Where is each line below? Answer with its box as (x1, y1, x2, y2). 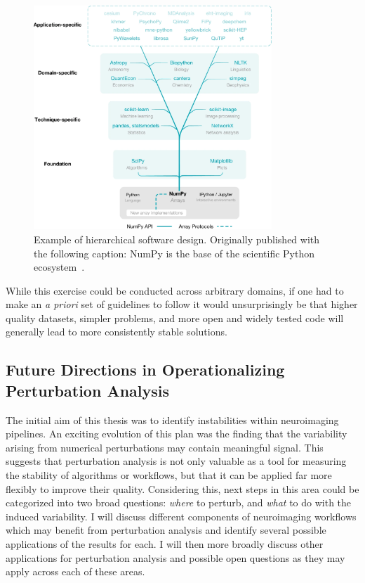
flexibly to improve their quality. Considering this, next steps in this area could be (6, 481, 359, 496)
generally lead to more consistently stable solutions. (6, 324, 227, 339)
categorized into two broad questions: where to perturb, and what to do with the (6, 495, 352, 510)
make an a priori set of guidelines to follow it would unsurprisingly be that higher (6, 297, 358, 312)
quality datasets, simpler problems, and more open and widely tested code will (6, 310, 344, 325)
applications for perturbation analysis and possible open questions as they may (6, 550, 345, 565)
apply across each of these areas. (6, 564, 145, 579)
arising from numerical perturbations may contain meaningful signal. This (6, 440, 324, 454)
